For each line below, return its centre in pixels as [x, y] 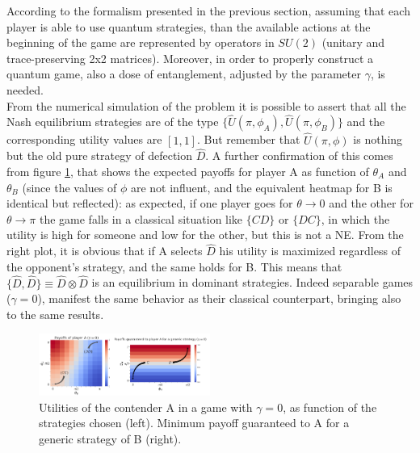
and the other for [371, 203]
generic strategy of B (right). [110, 438]
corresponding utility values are [84, 139]
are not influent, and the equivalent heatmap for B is [261, 187]
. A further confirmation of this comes [299, 155]
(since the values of [69, 187]
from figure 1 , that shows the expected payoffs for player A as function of [188, 171]
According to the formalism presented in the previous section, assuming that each [208, 10]
